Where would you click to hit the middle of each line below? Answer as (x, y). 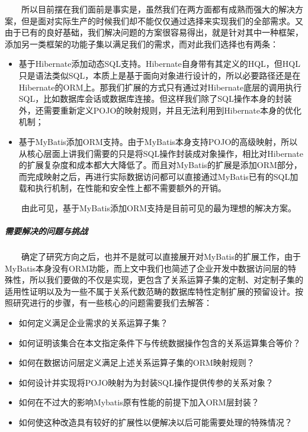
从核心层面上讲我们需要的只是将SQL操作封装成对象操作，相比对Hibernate (161, 153)
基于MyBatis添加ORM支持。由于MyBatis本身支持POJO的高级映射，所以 (158, 141)
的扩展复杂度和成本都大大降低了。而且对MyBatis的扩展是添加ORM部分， (160, 165)
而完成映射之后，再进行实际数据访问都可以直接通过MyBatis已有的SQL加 (158, 176)
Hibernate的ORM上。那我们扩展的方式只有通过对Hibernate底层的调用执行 (160, 87)
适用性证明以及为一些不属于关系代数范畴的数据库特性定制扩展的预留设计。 (150, 291)
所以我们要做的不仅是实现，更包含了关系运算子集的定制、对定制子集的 (166, 280)
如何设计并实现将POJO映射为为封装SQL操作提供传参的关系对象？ (146, 382)
